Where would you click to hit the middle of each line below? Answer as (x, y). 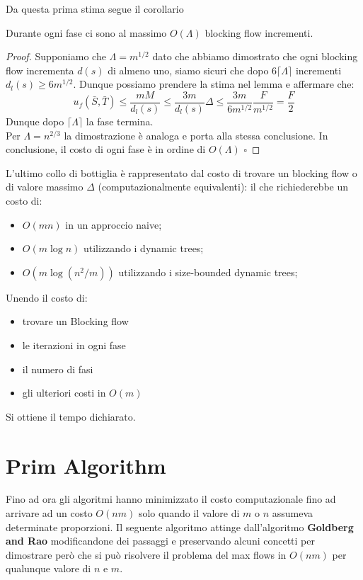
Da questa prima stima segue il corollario (95, 8)
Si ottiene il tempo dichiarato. (71, 416)
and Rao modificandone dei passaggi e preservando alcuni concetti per (161, 541)
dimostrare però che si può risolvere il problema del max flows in (146, 554)
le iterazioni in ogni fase (74, 345)
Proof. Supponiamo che (56, 56)
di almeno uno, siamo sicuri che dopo (188, 70)
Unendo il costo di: (47, 297)
